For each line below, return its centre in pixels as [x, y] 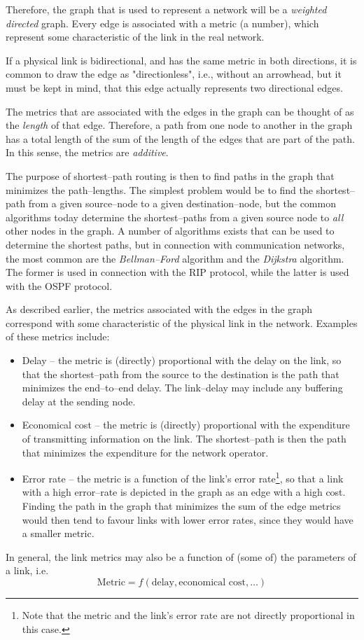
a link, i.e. [27, 570]
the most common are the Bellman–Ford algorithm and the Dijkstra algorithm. [175, 258]
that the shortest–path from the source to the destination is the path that [181, 374]
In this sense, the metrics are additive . [87, 152]
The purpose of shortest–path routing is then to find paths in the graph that [170, 175]
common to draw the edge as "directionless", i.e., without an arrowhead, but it [174, 74]
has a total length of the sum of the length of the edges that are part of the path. [180, 138]
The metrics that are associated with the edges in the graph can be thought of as [180, 111]
